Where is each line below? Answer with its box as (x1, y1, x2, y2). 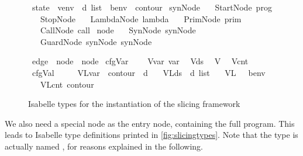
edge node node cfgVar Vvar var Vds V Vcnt (32, 55, 249, 67)
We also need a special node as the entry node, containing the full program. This (5, 117, 295, 129)
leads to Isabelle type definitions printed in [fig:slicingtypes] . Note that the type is (5, 129, 298, 141)
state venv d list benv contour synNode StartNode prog (32, 1, 272, 13)
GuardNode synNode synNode (40, 35, 152, 47)
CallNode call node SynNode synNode (40, 24, 196, 36)
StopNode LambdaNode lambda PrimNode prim (40, 12, 242, 25)
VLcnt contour (40, 78, 94, 90)
